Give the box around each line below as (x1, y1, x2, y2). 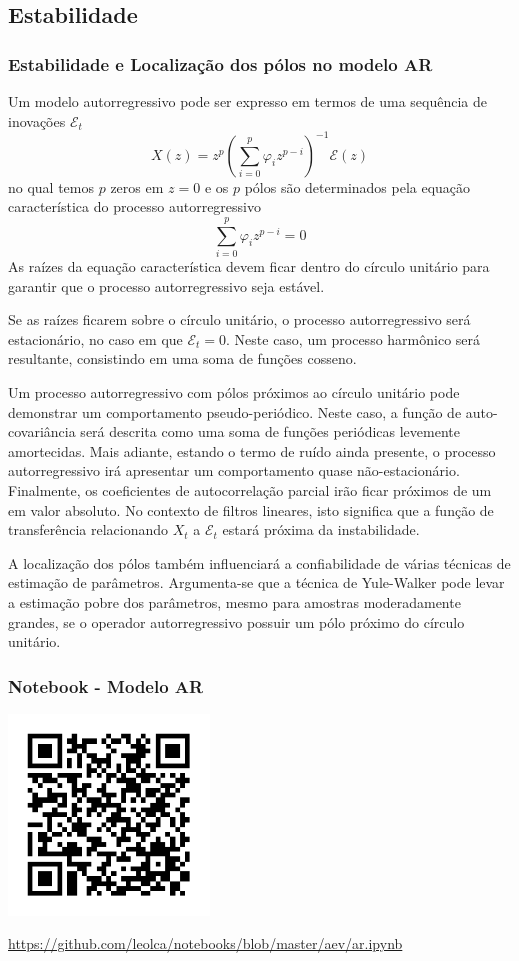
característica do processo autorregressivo (8, 196, 261, 217)
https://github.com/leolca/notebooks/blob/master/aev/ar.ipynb (8, 933, 403, 954)
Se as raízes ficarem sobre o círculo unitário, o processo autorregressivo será (8, 309, 471, 330)
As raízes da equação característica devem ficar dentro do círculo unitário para (8, 256, 490, 276)
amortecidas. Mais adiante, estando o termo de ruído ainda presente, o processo (8, 440, 496, 461)
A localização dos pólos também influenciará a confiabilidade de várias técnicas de (8, 552, 511, 573)
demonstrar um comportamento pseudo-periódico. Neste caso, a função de (8, 401, 462, 422)
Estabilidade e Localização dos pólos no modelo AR (8, 51, 433, 76)
